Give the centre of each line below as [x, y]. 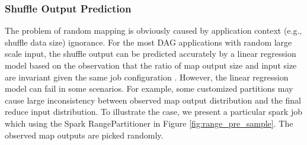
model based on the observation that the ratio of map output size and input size [151, 65]
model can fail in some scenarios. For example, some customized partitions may [149, 88]
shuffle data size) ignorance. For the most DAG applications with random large [148, 42]
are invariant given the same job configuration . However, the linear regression [147, 77]
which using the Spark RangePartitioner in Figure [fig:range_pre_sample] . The [149, 123]
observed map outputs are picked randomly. [84, 135]
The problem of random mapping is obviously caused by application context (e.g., [153, 30]
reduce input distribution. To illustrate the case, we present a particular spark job [153, 112]
